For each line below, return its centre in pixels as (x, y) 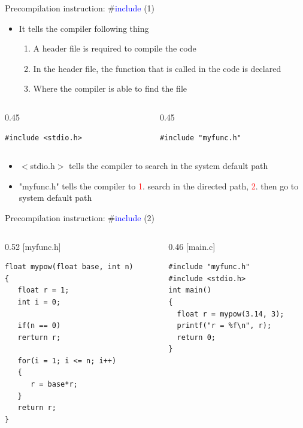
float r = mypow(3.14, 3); (231, 314)
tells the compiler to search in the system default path (169, 166)
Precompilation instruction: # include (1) (80, 8)
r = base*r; (54, 385)
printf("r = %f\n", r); (224, 326)
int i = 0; (39, 302)
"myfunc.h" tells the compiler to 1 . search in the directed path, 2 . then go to (159, 186)
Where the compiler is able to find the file (110, 88)
